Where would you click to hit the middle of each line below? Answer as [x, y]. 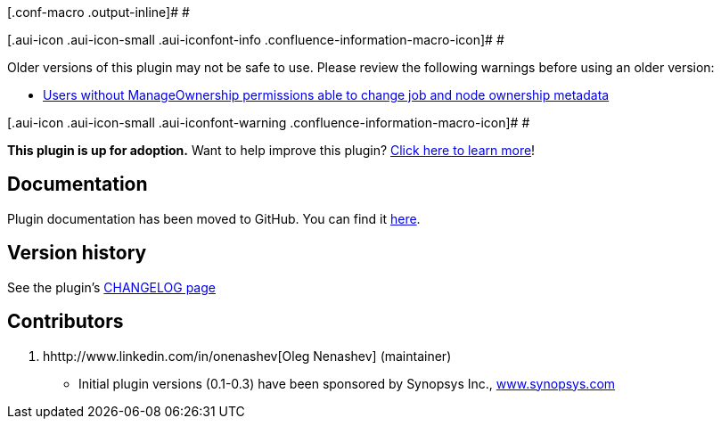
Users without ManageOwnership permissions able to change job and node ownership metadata [326, 95]
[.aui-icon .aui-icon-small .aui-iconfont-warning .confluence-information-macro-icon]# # [269, 123]
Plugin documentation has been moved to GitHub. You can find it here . [214, 218]
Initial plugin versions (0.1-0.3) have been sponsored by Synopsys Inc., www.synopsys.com [347, 383]
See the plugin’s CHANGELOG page [111, 287]
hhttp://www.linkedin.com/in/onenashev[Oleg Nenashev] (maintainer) [247, 356]
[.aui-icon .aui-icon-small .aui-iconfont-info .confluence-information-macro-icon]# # [256, 40]
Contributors [66, 322]
